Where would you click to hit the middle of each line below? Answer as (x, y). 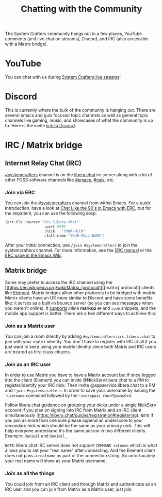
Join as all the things (30, 473)
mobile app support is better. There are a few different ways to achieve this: (81, 313)
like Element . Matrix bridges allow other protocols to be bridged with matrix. (81, 293)
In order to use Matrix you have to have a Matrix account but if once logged (81, 375)
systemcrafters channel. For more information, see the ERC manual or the (78, 250)
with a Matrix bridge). (26, 44)
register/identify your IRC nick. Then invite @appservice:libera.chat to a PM (80, 385)
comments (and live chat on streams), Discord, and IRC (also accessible (77, 39)
